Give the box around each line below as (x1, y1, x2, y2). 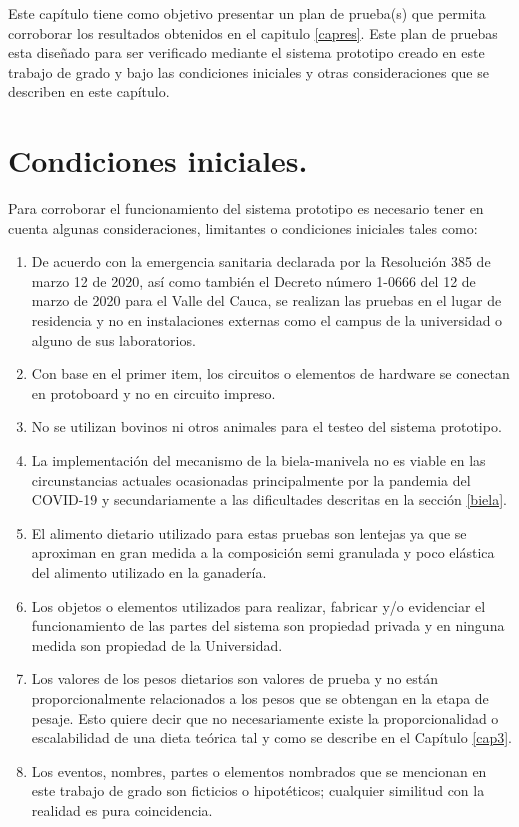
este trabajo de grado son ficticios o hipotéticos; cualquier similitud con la (31, 780, 485, 801)
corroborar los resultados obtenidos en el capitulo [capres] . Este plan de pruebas (8, 22, 498, 43)
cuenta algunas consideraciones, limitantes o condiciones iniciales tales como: (8, 217, 478, 238)
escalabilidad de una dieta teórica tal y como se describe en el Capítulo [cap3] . (31, 727, 512, 748)
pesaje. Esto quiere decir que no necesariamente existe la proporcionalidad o (31, 707, 499, 728)
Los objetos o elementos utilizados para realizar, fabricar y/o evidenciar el (31, 595, 486, 616)
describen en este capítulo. (8, 81, 170, 102)
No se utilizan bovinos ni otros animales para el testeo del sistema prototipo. (31, 416, 502, 437)
